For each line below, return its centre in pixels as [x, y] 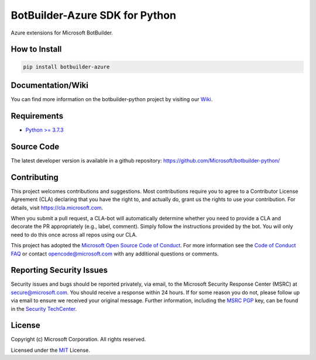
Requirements [37, 116]
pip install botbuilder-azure [66, 67]
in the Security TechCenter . [44, 309]
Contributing [35, 177]
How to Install [36, 49]
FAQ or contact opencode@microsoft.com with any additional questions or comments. [115, 254]
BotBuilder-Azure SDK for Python [94, 15]
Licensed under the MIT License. [50, 350]
